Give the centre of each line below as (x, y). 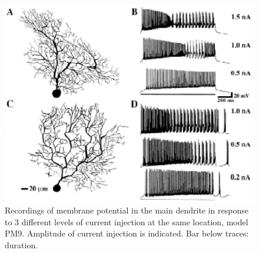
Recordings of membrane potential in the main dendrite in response (127, 210)
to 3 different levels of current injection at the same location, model (127, 221)
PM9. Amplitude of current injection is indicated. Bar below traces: (127, 233)
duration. (21, 244)
